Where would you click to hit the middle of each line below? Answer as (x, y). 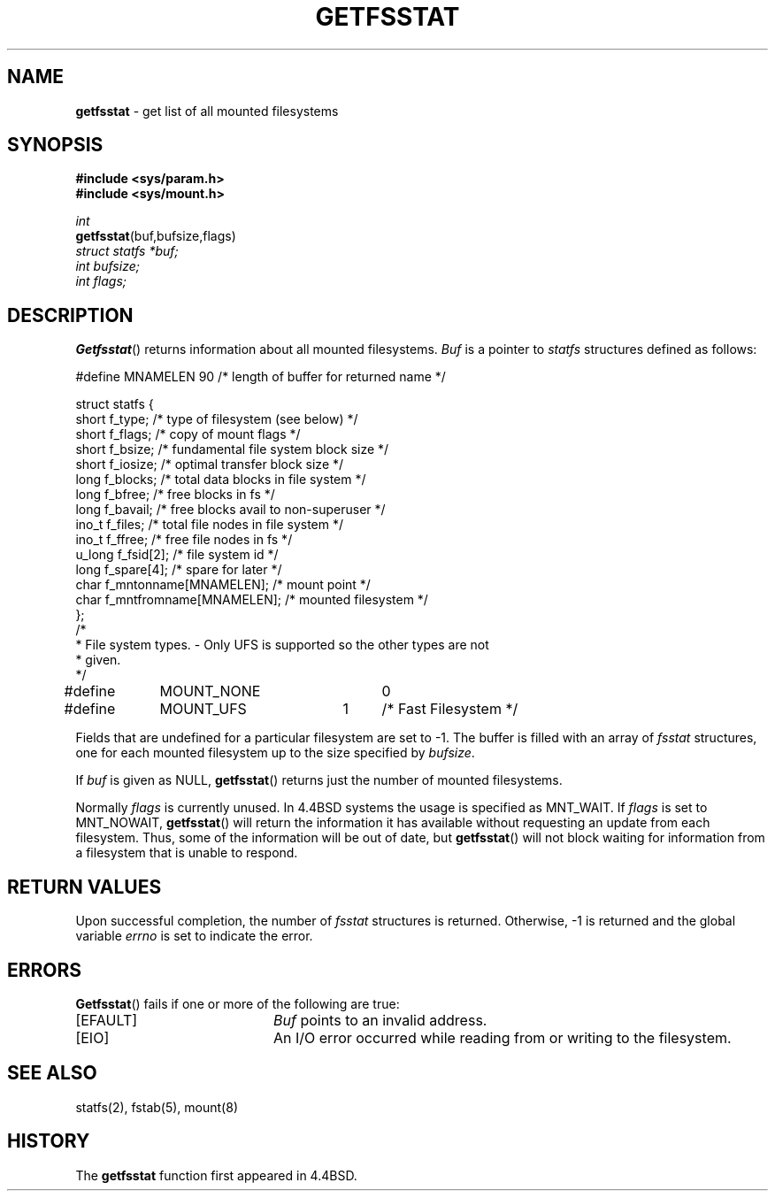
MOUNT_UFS (203, 709)
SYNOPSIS (55, 145)
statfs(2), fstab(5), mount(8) (157, 1107)
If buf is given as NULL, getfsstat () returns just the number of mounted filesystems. (319, 780)
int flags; (101, 281)
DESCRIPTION (70, 315)
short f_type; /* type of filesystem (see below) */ (217, 419)
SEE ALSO (52, 1073)
